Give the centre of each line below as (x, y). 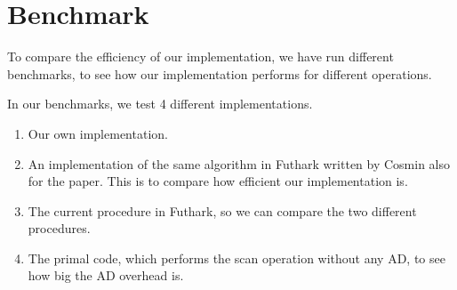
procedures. (59, 228)
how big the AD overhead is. (106, 275)
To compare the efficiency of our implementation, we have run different (200, 56)
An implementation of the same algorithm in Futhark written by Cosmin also (239, 163)
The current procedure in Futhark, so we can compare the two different (222, 210)
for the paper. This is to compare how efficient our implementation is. (218, 181)
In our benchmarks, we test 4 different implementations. (160, 104)
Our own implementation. (98, 133)
